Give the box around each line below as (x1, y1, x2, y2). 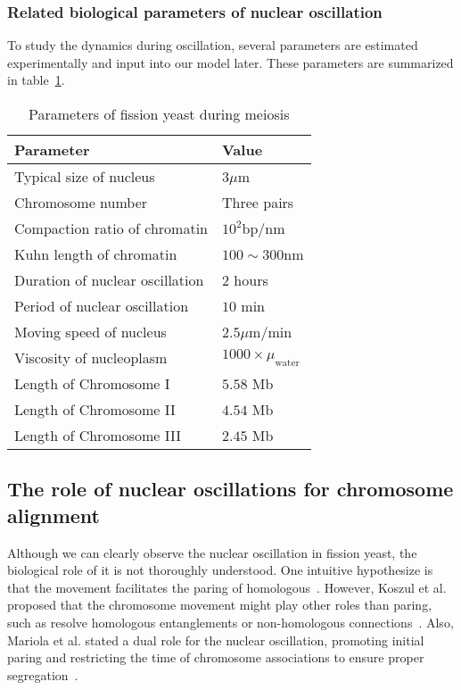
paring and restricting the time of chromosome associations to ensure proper (7, 648, 424, 667)
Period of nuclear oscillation (14, 295, 189, 316)
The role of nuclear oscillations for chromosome (7, 475, 454, 503)
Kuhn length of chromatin (14, 244, 177, 264)
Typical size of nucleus (14, 166, 155, 187)
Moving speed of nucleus (14, 321, 167, 342)
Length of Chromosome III (14, 425, 182, 445)
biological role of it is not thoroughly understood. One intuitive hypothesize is (7, 561, 433, 579)
